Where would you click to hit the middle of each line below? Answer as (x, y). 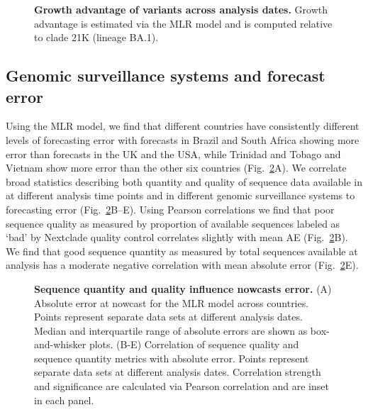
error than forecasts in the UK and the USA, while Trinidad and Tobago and (173, 154)
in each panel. (64, 400)
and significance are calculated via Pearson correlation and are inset (182, 386)
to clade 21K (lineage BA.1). (96, 37)
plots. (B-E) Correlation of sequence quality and (194, 344)
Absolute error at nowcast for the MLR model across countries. (172, 302)
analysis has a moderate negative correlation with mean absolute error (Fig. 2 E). (182, 265)
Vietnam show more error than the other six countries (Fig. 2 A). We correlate (176, 168)
